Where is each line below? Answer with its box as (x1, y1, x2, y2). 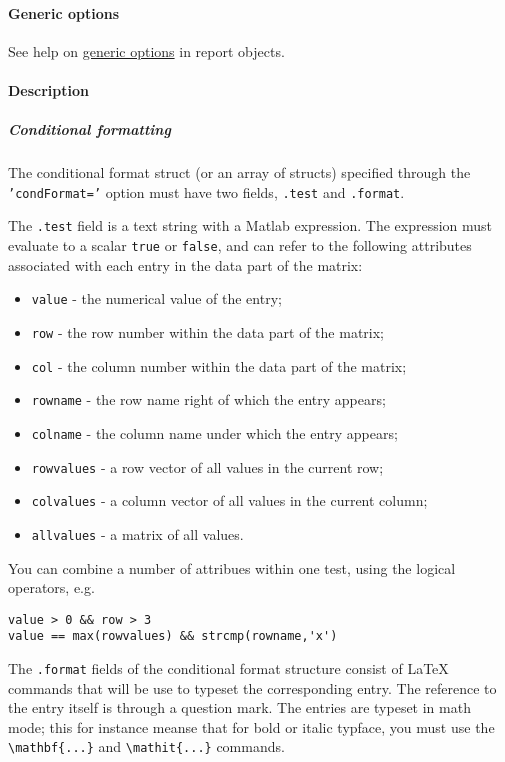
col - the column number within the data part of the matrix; (31, 355, 407, 376)
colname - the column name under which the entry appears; (31, 422, 398, 443)
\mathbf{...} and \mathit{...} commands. (8, 736, 285, 757)
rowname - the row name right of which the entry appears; (31, 389, 386, 410)
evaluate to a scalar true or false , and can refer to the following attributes (8, 235, 472, 256)
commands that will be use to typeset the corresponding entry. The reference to (8, 677, 497, 698)
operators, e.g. (8, 577, 95, 598)
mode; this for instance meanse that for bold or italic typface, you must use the (8, 716, 495, 737)
